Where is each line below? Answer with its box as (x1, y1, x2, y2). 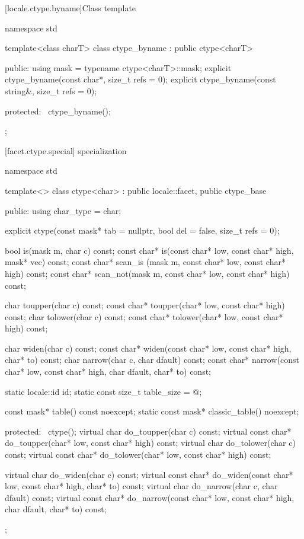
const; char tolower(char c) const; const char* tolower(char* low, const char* (5, 310, 283, 323)
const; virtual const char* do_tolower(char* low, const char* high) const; (5, 448, 271, 461)
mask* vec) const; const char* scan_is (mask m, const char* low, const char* (5, 256, 286, 268)
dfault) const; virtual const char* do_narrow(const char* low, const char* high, (5, 491, 295, 503)
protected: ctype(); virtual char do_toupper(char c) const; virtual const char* (5, 425, 292, 437)
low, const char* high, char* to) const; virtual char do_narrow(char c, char (5, 480, 278, 492)
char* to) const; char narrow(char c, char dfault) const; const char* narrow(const (5, 353, 299, 366)
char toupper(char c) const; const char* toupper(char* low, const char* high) (5, 299, 285, 311)
